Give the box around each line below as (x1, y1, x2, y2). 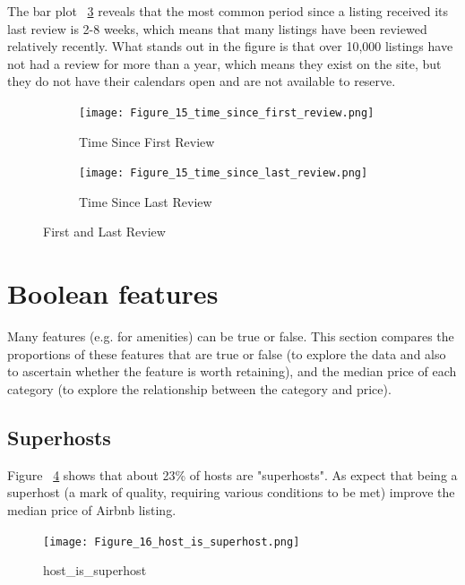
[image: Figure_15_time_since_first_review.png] (79, 106, 375, 119)
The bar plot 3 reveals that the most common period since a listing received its (7, 2, 449, 20)
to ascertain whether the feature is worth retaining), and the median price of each (7, 362, 457, 381)
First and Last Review (43, 222, 166, 241)
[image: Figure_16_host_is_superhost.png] (43, 535, 300, 548)
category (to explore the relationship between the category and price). (7, 379, 392, 398)
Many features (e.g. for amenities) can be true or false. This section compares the (7, 327, 454, 346)
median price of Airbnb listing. (7, 500, 177, 519)
